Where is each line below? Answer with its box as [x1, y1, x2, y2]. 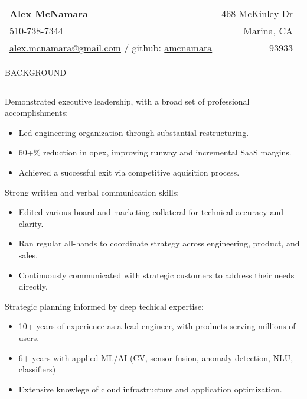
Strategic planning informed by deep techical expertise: [5, 300, 204, 312]
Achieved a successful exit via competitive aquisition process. [18, 166, 240, 178]
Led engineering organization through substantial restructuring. [18, 126, 249, 138]
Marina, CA [243, 24, 293, 37]
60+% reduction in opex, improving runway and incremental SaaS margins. [18, 146, 292, 158]
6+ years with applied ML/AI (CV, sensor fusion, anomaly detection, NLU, [18, 351, 293, 364]
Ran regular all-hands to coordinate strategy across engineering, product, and [18, 237, 300, 249]
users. [18, 331, 40, 343]
